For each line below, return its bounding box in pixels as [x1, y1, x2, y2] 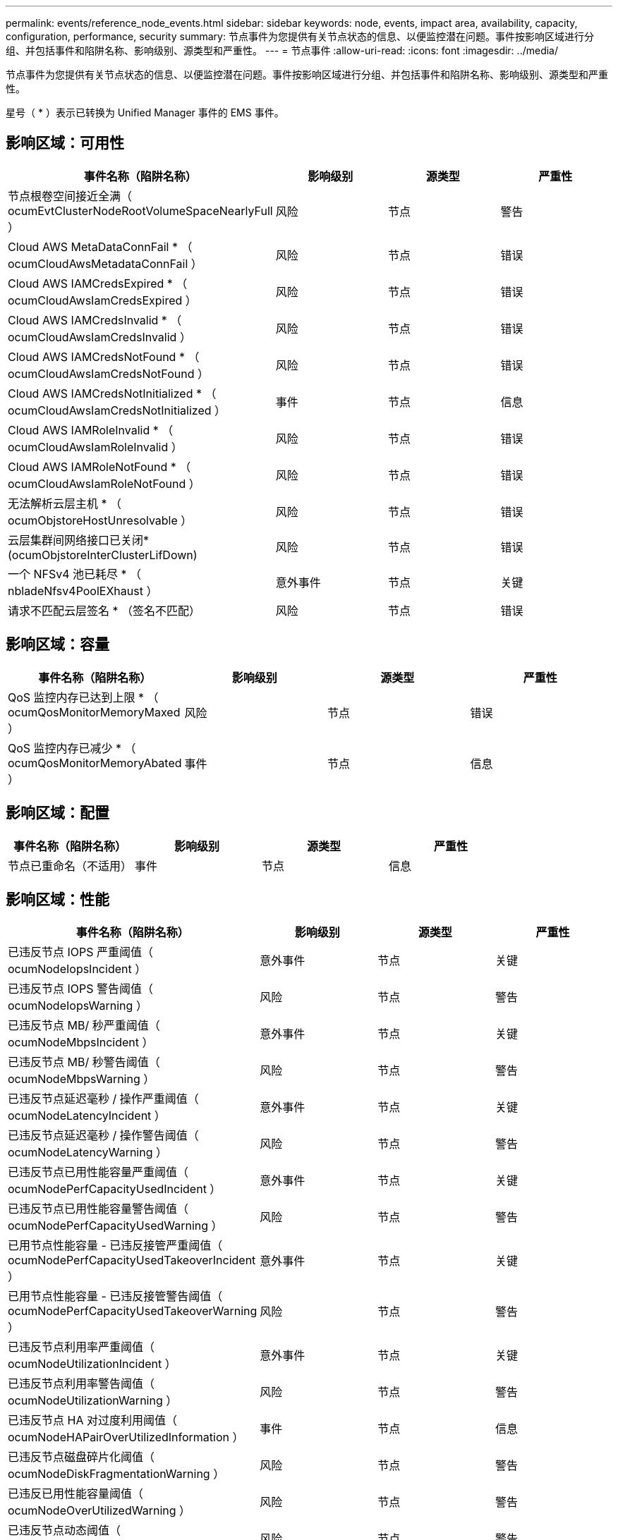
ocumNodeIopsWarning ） [8, 998, 147, 1013]
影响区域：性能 [6, 890, 109, 908]
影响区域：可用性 [6, 134, 124, 152]
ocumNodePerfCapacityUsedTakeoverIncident [8, 1253, 256, 1268]
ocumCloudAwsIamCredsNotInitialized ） [8, 403, 226, 417]
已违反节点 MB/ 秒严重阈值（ [8, 1018, 160, 1033]
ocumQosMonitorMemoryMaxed [8, 704, 181, 719]
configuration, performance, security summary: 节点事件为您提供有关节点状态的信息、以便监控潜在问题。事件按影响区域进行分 [6, 30, 594, 42]
